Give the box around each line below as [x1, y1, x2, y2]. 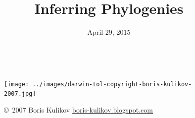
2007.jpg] [4, 90, 36, 98]
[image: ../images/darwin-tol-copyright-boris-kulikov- [4, 80, 192, 88]
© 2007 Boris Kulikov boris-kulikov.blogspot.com [4, 105, 153, 115]
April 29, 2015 [87, 27, 131, 37]
